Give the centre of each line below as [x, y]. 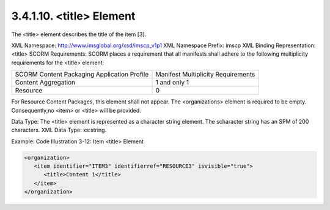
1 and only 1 [172, 83]
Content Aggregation [45, 83]
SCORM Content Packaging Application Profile [82, 75]
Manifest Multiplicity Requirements [205, 75]
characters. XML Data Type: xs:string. [59, 130]
